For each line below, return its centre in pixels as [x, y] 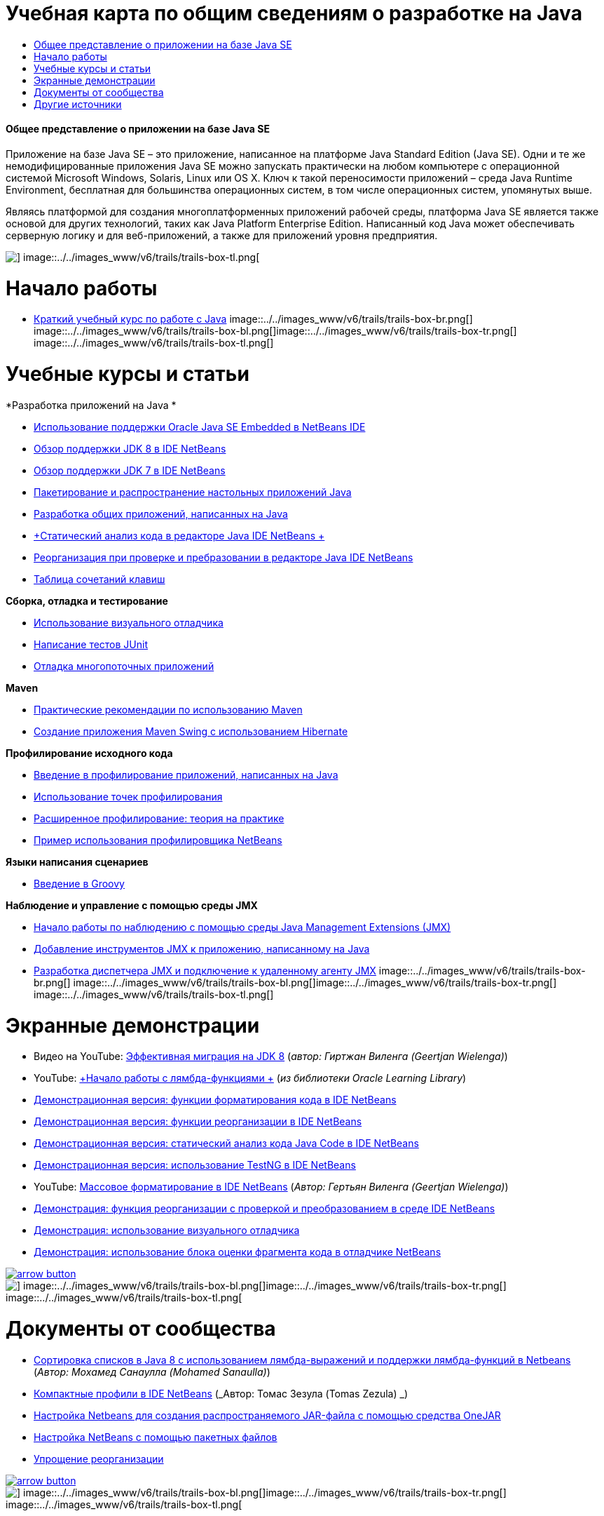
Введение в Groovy [79, 883]
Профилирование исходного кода [89, 753]
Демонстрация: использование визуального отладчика [167, 1230]
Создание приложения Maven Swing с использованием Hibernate [191, 731]
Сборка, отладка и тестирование [87, 601]
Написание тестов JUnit [91, 644]
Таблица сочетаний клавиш [99, 579]
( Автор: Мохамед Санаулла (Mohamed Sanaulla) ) [152, 1371]
